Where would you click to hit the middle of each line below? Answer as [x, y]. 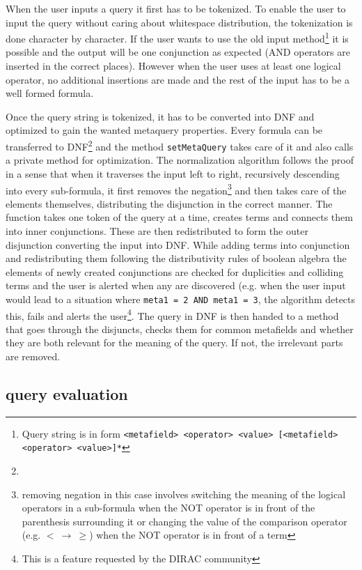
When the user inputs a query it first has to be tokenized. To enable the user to [176, 8]
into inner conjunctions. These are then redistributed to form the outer [157, 230]
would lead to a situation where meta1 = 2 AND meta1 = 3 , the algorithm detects [181, 299]
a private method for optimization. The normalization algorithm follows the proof [180, 160]
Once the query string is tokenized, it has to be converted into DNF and [160, 116]
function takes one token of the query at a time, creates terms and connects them [179, 217]
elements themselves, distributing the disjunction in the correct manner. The [169, 203]
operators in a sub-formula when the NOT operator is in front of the [168, 508]
